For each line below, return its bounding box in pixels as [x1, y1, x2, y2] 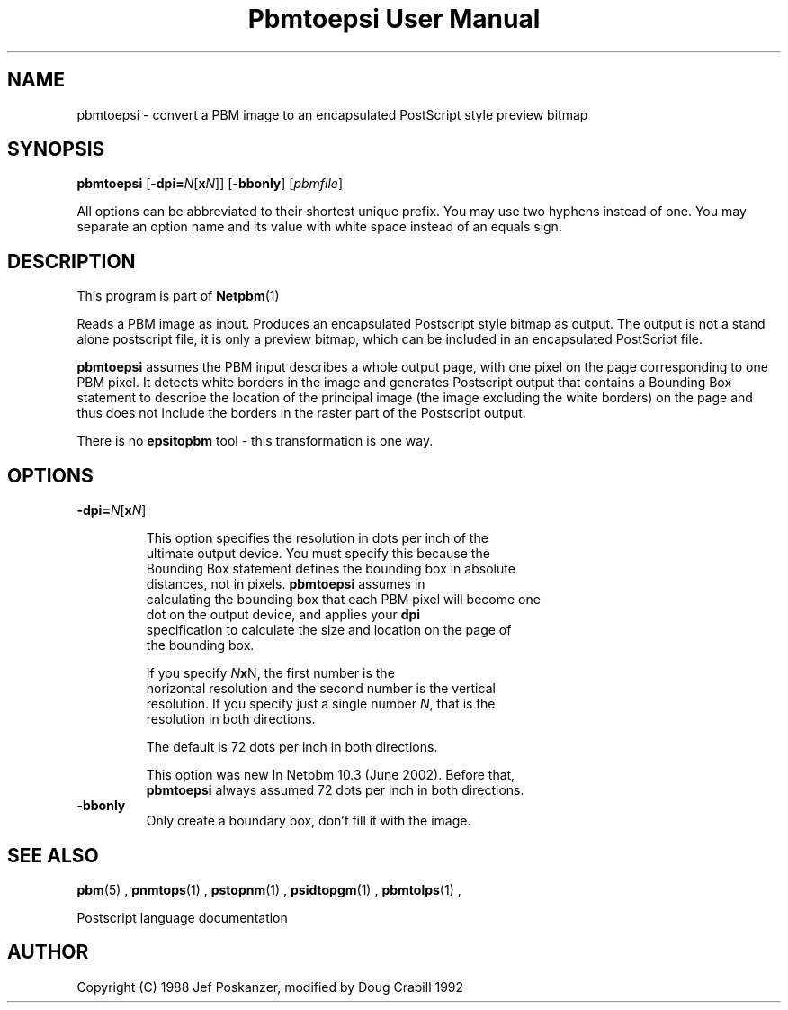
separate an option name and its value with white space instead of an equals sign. [76, 219, 562, 235]
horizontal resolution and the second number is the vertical [146, 681, 496, 697]
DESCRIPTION [7, 249, 136, 273]
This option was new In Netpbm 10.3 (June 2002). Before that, [146, 767, 515, 783]
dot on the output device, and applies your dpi [146, 607, 421, 623]
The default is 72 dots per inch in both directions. [146, 739, 438, 755]
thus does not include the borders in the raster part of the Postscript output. [76, 405, 526, 421]
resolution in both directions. [146, 711, 316, 727]
